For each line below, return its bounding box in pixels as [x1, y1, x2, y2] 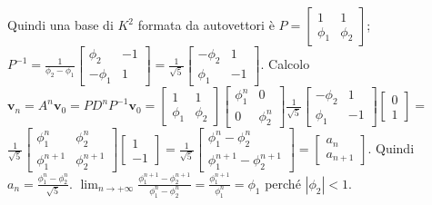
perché [265, 173, 301, 192]
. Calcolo [260, 54, 310, 73]
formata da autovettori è [137, 15, 275, 34]
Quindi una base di [7, 15, 114, 34]
